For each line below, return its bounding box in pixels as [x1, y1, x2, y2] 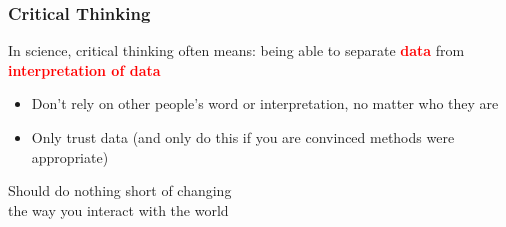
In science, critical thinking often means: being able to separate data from [8, 40, 465, 61]
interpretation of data [8, 59, 161, 80]
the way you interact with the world [8, 199, 229, 220]
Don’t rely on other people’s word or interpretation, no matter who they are [31, 93, 499, 114]
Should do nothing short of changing [8, 180, 232, 201]
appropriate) [31, 146, 109, 167]
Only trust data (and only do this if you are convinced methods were [31, 127, 455, 147]
